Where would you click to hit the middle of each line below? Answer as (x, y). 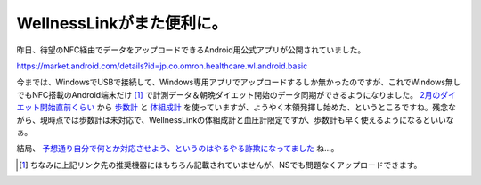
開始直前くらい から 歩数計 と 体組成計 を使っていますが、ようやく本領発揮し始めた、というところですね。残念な (248, 108)
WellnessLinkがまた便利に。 (122, 23)
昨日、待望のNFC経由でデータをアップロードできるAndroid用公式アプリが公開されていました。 (191, 50)
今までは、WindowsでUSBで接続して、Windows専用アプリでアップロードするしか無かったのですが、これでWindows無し (239, 82)
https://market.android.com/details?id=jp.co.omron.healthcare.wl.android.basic (162, 66)
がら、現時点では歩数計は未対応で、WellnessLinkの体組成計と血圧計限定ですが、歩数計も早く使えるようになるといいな (235, 119)
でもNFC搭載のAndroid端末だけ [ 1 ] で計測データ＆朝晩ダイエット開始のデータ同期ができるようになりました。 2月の (228, 94)
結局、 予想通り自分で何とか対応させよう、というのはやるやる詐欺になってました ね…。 (178, 149)
